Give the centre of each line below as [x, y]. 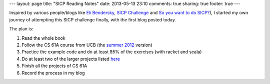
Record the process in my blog [53, 73]
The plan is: [21, 29]
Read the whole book [44, 38]
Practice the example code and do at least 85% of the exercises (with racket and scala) [112, 52]
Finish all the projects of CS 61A [54, 66]
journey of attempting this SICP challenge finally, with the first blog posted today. [92, 19]
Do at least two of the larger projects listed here [71, 59]
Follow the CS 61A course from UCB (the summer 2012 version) [87, 45]
